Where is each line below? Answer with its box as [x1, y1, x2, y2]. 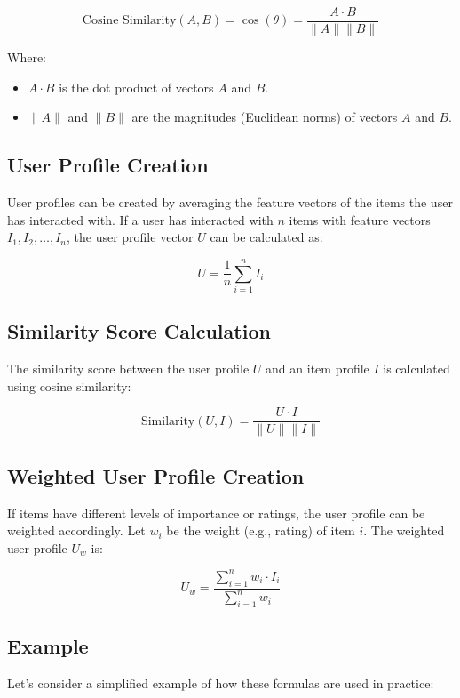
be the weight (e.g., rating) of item [166, 521, 355, 540]
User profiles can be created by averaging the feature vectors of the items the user [7, 193, 453, 212]
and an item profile [266, 359, 369, 378]
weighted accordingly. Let [7, 521, 146, 540]
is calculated [383, 359, 450, 378]
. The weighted [363, 521, 445, 540]
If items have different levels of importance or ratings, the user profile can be [7, 503, 425, 522]
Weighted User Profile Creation [7, 461, 305, 489]
